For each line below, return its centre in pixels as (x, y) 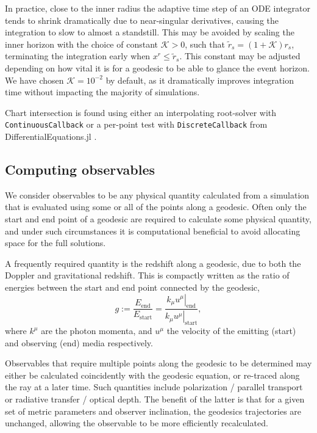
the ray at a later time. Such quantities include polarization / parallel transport (154, 387)
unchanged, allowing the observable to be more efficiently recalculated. (137, 423)
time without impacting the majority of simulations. (102, 92)
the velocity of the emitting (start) (231, 331)
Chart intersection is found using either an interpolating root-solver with (141, 112)
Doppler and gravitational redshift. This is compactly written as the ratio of (147, 275)
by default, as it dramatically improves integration (200, 80)
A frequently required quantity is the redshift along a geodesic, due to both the (153, 263)
